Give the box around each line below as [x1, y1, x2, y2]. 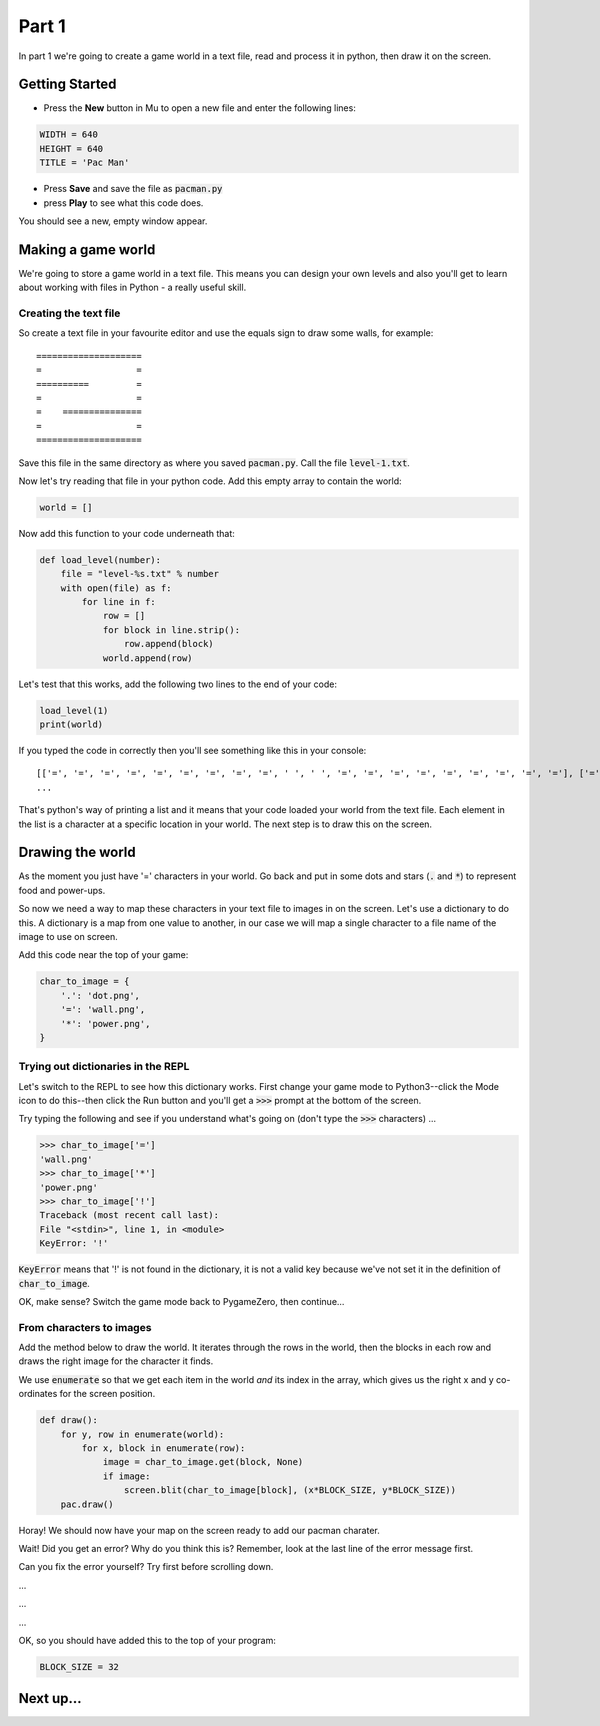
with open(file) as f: [60, 582, 172, 594]
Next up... [18, 1690, 82, 1707]
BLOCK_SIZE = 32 [39, 1661, 120, 1672]
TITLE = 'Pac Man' [39, 157, 130, 169]
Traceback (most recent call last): [39, 1210, 220, 1221]
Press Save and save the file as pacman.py [43, 183, 223, 195]
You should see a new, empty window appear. [18, 215, 208, 227]
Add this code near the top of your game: [18, 949, 189, 961]
